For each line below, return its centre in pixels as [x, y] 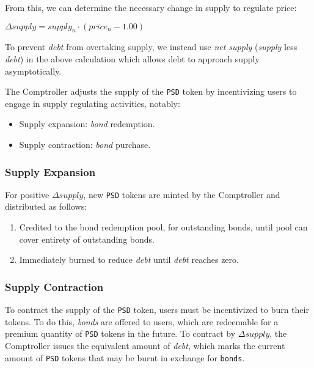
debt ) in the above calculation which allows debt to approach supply [132, 58]
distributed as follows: [46, 206]
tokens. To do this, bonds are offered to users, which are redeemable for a [142, 321]
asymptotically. [33, 71]
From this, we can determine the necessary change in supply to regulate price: [151, 7]
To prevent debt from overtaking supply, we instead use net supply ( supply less [151, 47]
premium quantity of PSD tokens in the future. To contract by [120, 333]
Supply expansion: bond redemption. [87, 124]
